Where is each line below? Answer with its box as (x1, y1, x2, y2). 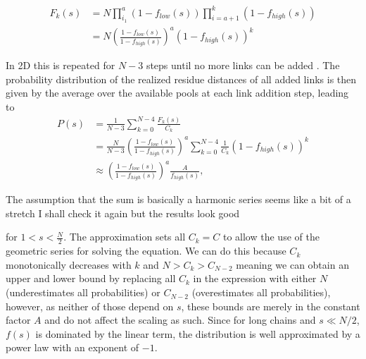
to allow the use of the (222, 229, 320, 244)
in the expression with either (193, 271, 317, 286)
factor (6, 312, 31, 327)
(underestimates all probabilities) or (6, 285, 160, 300)
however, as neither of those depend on (6, 298, 174, 313)
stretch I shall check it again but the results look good (6, 205, 240, 220)
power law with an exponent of (6, 340, 139, 355)
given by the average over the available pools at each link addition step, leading (6, 85, 349, 100)
